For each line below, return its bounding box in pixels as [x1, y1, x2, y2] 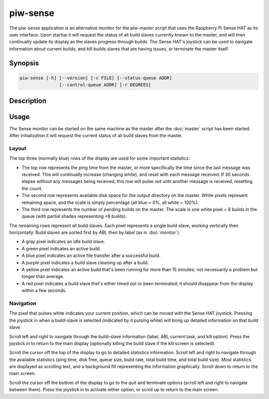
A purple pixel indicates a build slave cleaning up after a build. [21, 259, 149, 265]
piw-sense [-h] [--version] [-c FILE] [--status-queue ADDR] [19, 75, 172, 81]
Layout [9, 145, 27, 152]
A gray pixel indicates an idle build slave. [21, 238, 106, 244]
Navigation [9, 300, 37, 307]
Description [9, 96, 47, 105]
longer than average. [21, 273, 65, 279]
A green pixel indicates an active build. [21, 245, 101, 251]
